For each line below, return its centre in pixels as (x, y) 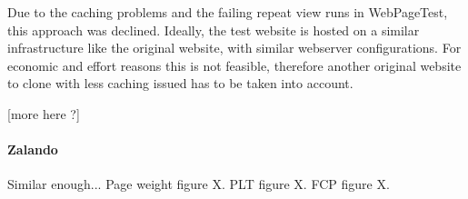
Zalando (33, 149)
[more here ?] (44, 113)
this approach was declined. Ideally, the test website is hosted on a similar (214, 30)
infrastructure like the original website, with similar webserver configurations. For (234, 48)
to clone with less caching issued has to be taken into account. (180, 83)
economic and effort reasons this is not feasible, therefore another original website (234, 65)
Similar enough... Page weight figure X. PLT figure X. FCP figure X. (199, 184)
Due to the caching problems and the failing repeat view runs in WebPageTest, (228, 12)
